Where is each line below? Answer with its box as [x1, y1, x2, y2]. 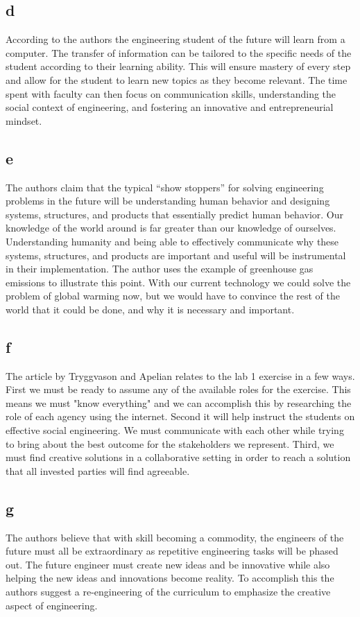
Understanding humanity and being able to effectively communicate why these [6, 234, 339, 248]
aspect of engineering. [6, 598, 98, 612]
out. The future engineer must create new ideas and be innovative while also [6, 557, 330, 571]
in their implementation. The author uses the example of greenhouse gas [6, 261, 314, 276]
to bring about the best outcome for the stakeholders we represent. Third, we [6, 436, 334, 451]
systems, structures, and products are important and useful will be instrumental [6, 247, 346, 262]
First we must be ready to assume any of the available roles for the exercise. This [6, 382, 351, 397]
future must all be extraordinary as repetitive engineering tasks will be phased [6, 544, 338, 558]
